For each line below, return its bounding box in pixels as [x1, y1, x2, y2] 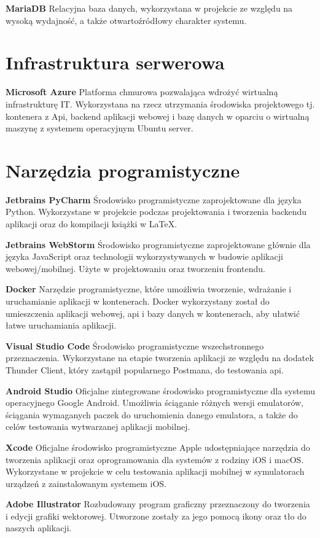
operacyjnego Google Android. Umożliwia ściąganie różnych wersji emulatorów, [6, 396, 303, 409]
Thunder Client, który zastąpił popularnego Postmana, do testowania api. [6, 363, 284, 376]
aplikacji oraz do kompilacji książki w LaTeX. [6, 217, 178, 230]
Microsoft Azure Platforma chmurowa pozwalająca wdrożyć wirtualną [6, 85, 278, 98]
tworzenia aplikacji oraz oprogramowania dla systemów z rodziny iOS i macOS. [6, 453, 304, 466]
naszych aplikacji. [6, 521, 72, 534]
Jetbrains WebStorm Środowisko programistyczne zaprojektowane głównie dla [6, 238, 311, 251]
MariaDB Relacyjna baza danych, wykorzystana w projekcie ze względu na [6, 2, 293, 14]
